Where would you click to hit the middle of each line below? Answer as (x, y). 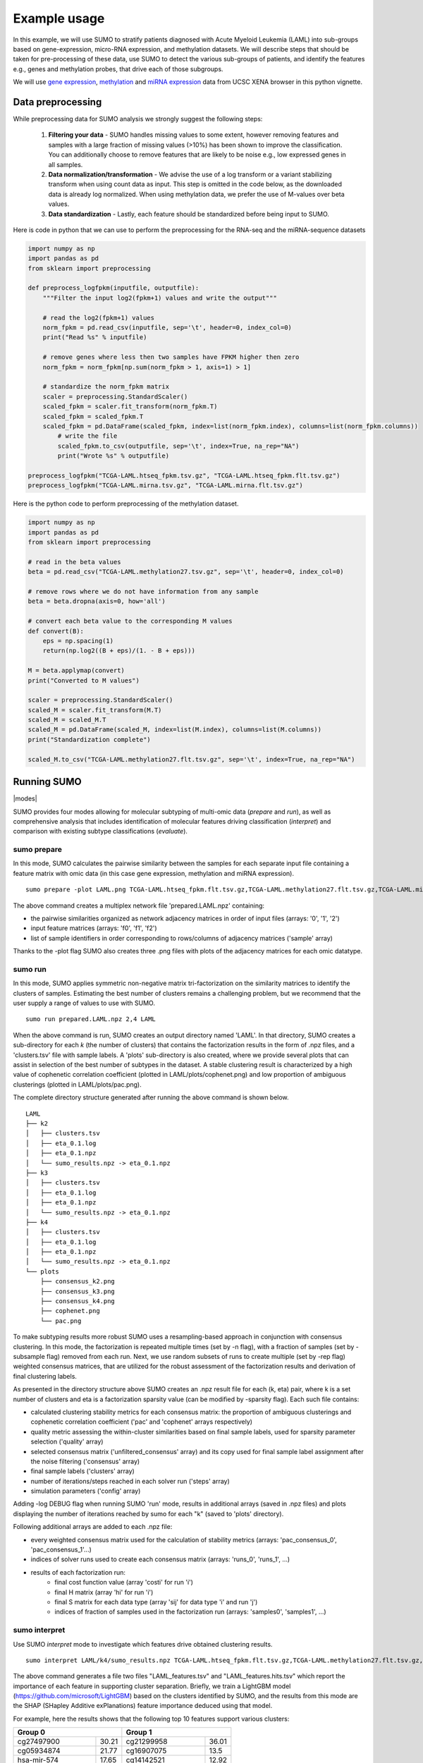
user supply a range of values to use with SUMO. (84, 1003)
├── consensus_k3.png (78, 1291)
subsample (29, 1356)
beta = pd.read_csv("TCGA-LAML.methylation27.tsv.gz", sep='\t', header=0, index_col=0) (186, 572)
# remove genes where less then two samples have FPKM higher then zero (171, 357)
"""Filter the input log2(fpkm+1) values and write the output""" (160, 298)
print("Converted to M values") (84, 680)
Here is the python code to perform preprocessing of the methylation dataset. (126, 504)
